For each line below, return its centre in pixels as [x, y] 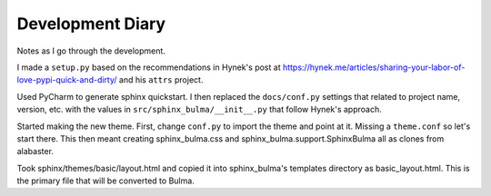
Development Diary [91, 24]
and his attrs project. [161, 80]
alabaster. [35, 152]
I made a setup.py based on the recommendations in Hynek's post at [149, 67]
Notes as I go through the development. [91, 51]
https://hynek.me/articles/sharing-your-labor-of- [374, 67]
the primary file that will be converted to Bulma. [105, 181]
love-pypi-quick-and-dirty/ [67, 80]
